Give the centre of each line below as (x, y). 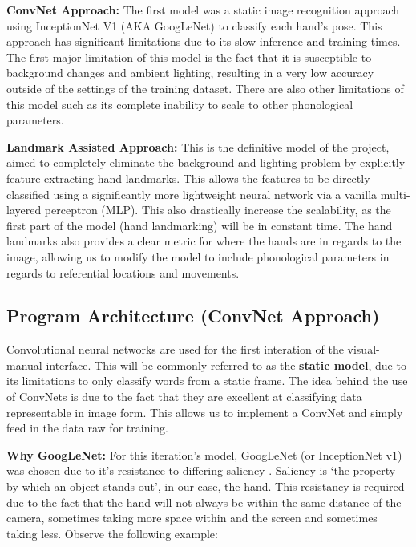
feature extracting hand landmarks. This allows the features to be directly (188, 178)
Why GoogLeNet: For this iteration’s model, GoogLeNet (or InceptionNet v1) (204, 454)
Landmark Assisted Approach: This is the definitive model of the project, (198, 146)
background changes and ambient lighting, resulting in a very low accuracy (190, 73)
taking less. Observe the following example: (112, 533)
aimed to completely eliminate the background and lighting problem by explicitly (206, 162)
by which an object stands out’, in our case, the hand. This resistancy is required (206, 486)
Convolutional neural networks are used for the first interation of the (175, 349)
